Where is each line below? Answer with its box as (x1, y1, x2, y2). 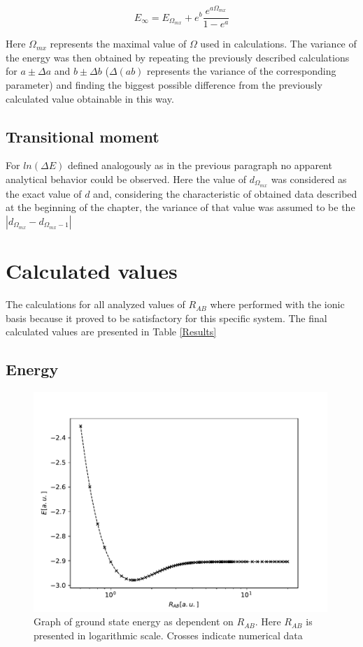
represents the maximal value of (50, 36, 187, 51)
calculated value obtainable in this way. (6, 91, 174, 106)
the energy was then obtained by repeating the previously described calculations (6, 50, 350, 64)
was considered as (271, 171, 347, 186)
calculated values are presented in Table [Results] (6, 324, 217, 339)
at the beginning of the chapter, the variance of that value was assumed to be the (6, 200, 355, 215)
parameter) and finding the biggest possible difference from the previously (6, 77, 322, 92)
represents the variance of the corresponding (147, 64, 336, 78)
